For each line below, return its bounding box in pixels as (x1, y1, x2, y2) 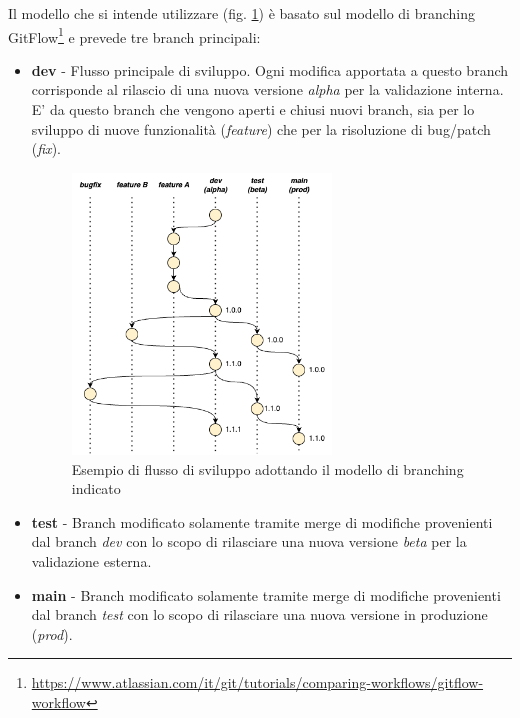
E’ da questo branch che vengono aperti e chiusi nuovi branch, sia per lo (31, 99, 475, 120)
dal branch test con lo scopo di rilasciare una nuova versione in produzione (31, 604, 488, 625)
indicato (71, 478, 121, 499)
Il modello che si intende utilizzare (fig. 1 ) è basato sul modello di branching (8, 3, 475, 23)
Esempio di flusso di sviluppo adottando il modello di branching (71, 458, 464, 479)
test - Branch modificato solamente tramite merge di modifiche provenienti (31, 511, 493, 532)
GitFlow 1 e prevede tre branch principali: (8, 23, 261, 47)
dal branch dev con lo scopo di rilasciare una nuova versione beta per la (31, 531, 467, 552)
